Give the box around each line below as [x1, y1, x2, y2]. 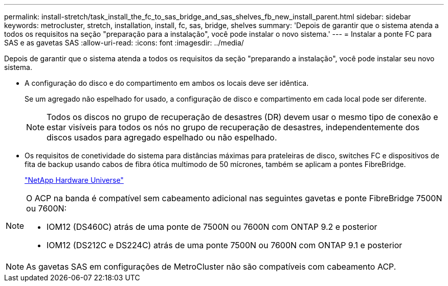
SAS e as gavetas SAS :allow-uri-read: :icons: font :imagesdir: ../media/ [4, 38, 244, 47]
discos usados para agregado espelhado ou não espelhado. [47, 132, 277, 142]
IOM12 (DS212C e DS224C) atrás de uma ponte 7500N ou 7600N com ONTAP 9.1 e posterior [47, 240, 402, 250]
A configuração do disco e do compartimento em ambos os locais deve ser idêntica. [25, 79, 309, 87]
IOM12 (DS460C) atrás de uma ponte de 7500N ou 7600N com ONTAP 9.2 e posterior [47, 222, 377, 232]
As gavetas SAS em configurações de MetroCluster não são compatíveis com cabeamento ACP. [26, 261, 396, 272]
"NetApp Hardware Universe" [25, 176, 124, 184]
